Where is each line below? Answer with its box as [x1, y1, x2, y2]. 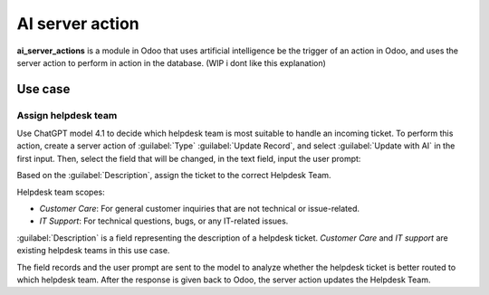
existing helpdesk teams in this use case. [16, 245, 170, 256]
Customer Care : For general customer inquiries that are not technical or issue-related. [39, 204, 360, 214]
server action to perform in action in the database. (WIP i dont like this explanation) [16, 57, 326, 68]
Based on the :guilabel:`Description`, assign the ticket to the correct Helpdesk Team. [16, 170, 331, 181]
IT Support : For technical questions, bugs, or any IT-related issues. [39, 215, 289, 226]
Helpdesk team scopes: [16, 186, 106, 197]
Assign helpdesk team [16, 109, 118, 121]
